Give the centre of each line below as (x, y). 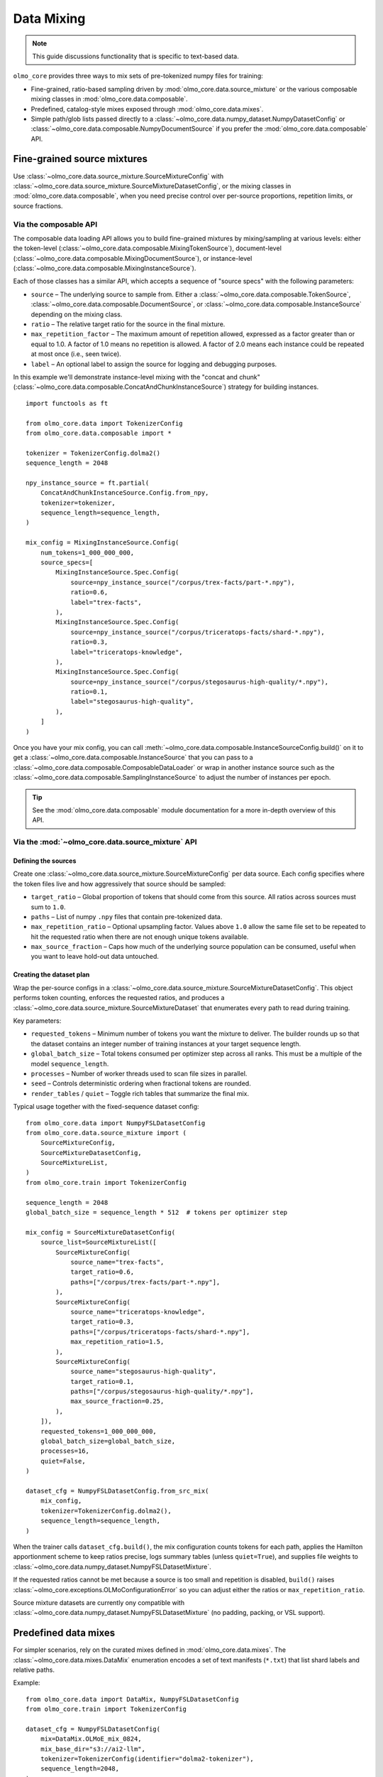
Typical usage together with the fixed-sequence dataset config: (106, 1107)
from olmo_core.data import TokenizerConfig (105, 423)
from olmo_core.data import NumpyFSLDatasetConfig (116, 1123)
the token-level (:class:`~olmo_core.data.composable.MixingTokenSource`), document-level (147, 248)
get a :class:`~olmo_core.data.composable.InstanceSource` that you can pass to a (133, 758)
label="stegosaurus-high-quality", (132, 702)
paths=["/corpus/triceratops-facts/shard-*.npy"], (160, 1332)
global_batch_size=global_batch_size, (108, 1442)
